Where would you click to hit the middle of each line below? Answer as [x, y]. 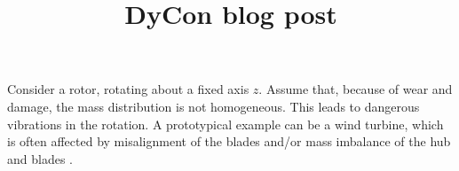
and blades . [40, 158]
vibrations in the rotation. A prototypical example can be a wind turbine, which [226, 124]
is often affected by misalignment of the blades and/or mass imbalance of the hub [229, 141]
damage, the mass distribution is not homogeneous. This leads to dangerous [214, 106]
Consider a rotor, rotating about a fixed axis [128, 89]
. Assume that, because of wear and [356, 89]
